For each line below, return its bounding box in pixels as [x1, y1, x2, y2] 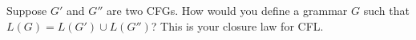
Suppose [6, 2, 47, 18]
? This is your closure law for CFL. [151, 17, 324, 34]
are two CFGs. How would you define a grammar [107, 2, 348, 18]
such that [363, 2, 410, 18]
